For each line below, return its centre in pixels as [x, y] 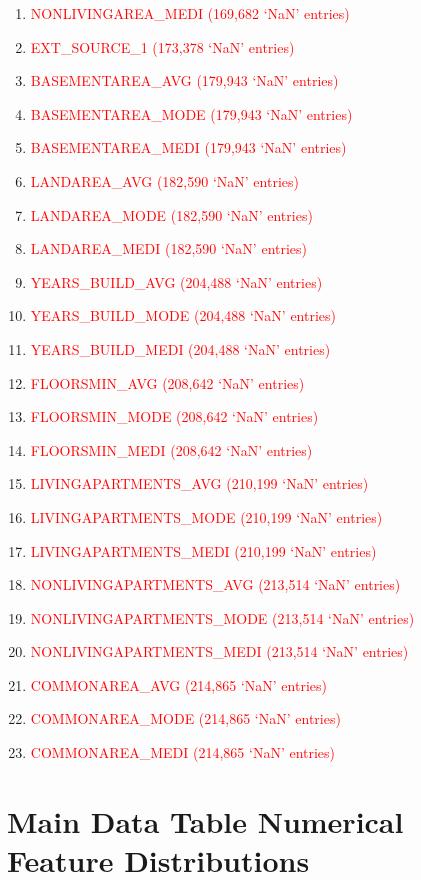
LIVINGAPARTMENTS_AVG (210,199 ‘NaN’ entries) [199, 483]
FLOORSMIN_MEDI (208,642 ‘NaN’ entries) [171, 449]
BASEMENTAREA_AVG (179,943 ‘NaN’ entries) [184, 80]
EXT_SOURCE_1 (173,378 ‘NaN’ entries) [162, 46]
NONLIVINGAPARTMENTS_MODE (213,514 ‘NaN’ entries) [222, 617]
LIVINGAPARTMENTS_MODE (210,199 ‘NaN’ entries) [206, 516]
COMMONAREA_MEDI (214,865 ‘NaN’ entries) [183, 752]
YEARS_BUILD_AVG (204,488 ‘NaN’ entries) [176, 281]
